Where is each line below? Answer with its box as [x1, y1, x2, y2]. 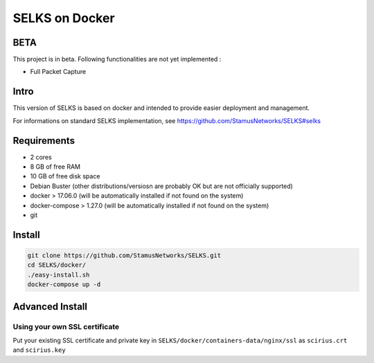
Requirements [12, 135, 75, 147]
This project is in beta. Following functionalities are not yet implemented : [12, 55, 222, 64]
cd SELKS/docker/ [27, 261, 87, 269]
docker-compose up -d [27, 281, 101, 288]
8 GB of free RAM [30, 162, 81, 171]
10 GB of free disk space [30, 172, 100, 180]
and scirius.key [12, 346, 66, 354]
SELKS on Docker [12, 10, 115, 26]
